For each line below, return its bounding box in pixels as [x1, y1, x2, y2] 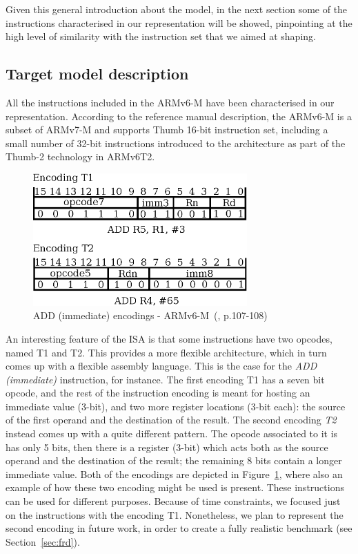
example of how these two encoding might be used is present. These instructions [6, 480, 344, 495]
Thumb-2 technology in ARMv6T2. [6, 149, 155, 164]
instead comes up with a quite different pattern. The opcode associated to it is [6, 426, 338, 441]
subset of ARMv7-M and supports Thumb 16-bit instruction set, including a [6, 122, 328, 137]
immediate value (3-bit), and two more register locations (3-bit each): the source [6, 399, 346, 413]
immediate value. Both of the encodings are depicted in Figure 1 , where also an [6, 466, 343, 481]
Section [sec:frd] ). [6, 534, 80, 548]
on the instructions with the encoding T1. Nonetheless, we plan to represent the [6, 507, 344, 522]
